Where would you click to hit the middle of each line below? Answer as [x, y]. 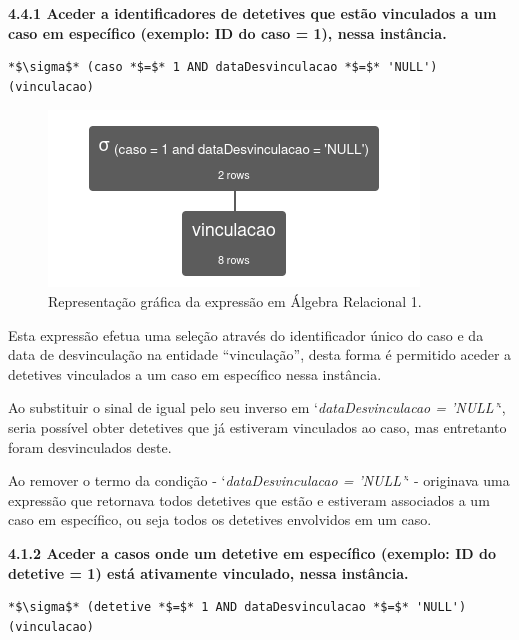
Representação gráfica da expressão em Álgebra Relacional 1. [235, 300]
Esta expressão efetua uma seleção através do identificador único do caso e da [246, 334]
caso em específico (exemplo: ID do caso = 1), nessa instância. [227, 32]
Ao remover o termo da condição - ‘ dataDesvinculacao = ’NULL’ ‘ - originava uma [259, 480]
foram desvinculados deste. [90, 446]
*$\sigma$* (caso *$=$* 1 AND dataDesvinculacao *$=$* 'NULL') [223, 67]
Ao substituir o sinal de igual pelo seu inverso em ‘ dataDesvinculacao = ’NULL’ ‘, [257, 407]
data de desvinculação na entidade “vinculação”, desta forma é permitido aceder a [260, 354]
